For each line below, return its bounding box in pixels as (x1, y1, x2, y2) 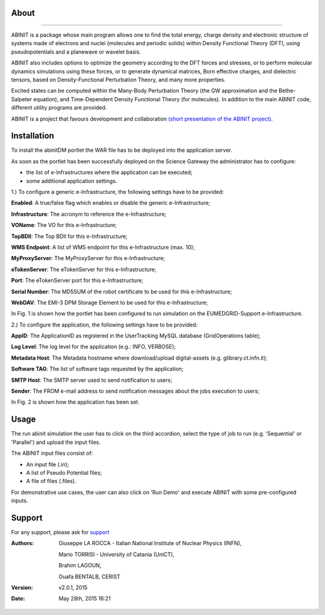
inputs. (11, 497, 28, 504)
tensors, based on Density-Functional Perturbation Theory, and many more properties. (11, 76, 226, 83)
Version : (11, 584, 33, 591)
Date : (11, 595, 25, 602)
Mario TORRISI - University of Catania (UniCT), (58, 551, 175, 558)
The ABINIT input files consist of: (11, 449, 93, 457)
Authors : (11, 540, 34, 547)
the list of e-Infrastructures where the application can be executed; (26, 169, 193, 176)
